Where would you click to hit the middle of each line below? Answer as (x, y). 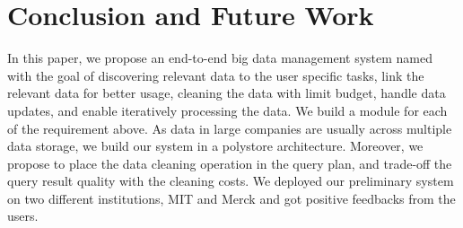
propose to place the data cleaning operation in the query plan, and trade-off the (230, 163)
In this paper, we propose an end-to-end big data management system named (220, 58)
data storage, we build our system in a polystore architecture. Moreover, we (215, 146)
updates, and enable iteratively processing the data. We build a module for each (227, 110)
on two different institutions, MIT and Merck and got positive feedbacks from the (231, 198)
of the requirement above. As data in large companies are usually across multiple (230, 128)
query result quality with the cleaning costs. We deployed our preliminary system (231, 181)
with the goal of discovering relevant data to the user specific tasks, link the (216, 75)
